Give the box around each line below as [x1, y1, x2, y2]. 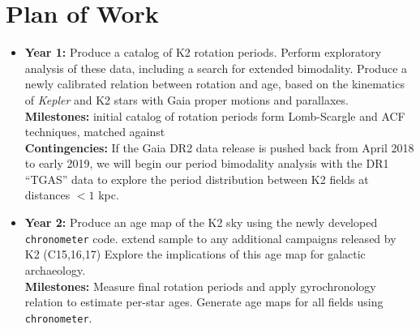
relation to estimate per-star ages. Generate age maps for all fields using [24, 293, 384, 310]
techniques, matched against [24, 123, 165, 140]
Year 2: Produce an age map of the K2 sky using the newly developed [24, 214, 378, 231]
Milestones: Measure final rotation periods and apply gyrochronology [24, 277, 376, 294]
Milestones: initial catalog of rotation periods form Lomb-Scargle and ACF [24, 107, 405, 124]
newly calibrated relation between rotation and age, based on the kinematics [24, 75, 405, 92]
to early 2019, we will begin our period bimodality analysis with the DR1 [24, 155, 389, 172]
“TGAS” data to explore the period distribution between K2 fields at [24, 170, 369, 187]
